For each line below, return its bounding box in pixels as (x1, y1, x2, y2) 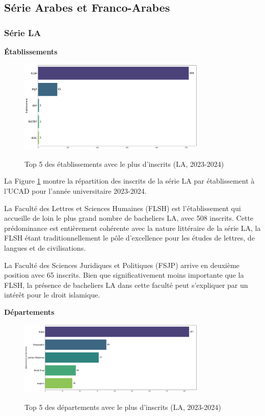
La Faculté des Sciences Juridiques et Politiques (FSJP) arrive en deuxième (4, 259, 240, 270)
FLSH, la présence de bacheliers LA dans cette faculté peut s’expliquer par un (4, 279, 248, 290)
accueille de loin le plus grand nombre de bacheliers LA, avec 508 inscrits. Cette (4, 213, 254, 223)
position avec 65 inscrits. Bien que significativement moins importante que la (4, 270, 244, 280)
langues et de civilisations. (4, 242, 86, 253)
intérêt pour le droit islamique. (4, 289, 100, 300)
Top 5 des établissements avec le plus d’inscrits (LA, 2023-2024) (24, 158, 224, 169)
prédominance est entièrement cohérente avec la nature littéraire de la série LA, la (4, 222, 261, 233)
